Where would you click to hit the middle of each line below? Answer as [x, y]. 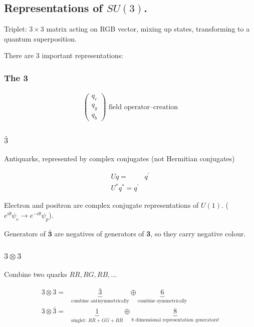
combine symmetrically [162, 301]
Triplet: [16, 29]
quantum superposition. [40, 38]
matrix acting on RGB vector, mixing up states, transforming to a [148, 29]
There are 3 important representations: [64, 55]
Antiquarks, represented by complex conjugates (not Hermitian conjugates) [119, 158]
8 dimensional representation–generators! [175, 320]
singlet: [79, 321]
